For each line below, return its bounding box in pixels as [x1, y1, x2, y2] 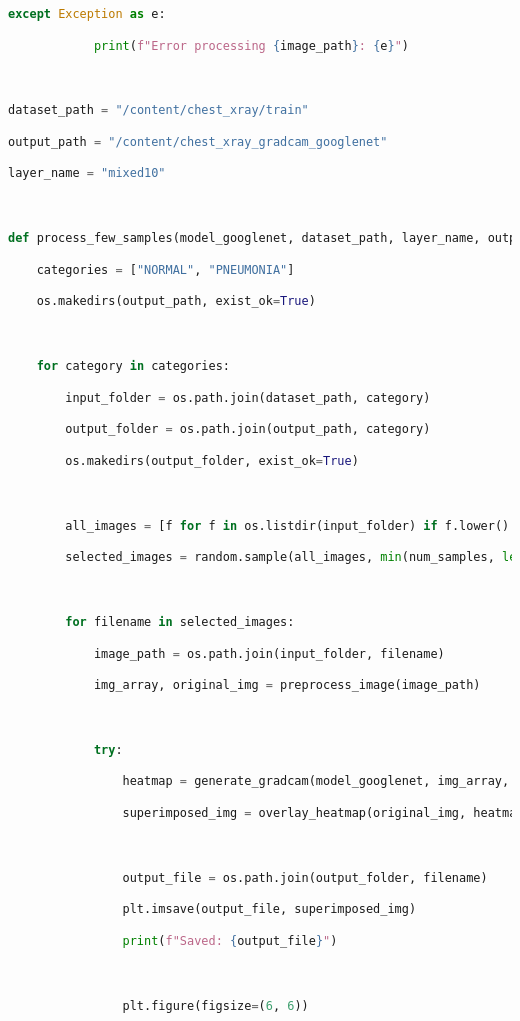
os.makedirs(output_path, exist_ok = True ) [36, 294, 316, 309]
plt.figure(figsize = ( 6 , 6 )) [122, 998, 309, 1013]
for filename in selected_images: [65, 615, 295, 629]
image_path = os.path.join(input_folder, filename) [93, 646, 445, 661]
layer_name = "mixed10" [8, 166, 166, 181]
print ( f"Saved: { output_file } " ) [122, 933, 338, 948]
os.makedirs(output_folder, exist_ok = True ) [65, 453, 359, 468]
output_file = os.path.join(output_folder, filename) [122, 870, 488, 885]
